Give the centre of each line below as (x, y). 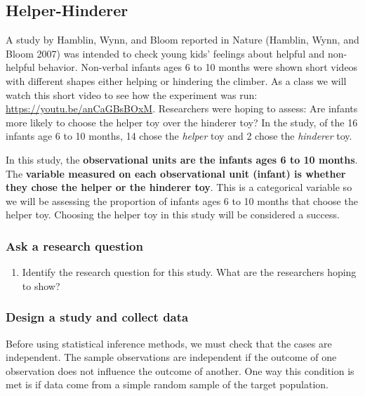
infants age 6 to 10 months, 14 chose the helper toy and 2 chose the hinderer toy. (179, 136)
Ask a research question (74, 245)
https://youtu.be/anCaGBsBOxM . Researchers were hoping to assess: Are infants (182, 108)
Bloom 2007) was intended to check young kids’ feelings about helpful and (165, 53)
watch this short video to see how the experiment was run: (132, 94)
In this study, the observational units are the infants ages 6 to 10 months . (182, 159)
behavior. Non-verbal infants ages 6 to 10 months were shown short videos (198, 67)
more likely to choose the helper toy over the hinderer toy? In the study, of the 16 (182, 122)
